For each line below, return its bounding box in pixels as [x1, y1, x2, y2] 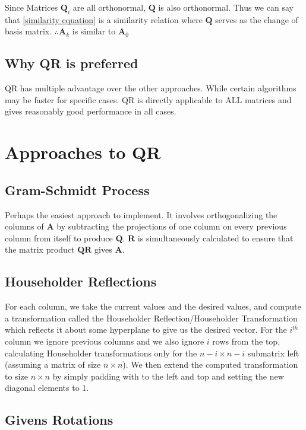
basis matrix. [5, 25, 52, 37]
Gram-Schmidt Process [5, 180, 150, 199]
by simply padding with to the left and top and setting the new [52, 370, 284, 382]
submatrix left [247, 346, 299, 359]
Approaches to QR [5, 140, 161, 164]
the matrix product [5, 243, 75, 256]
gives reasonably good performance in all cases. [5, 105, 176, 117]
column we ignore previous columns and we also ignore [5, 335, 204, 347]
